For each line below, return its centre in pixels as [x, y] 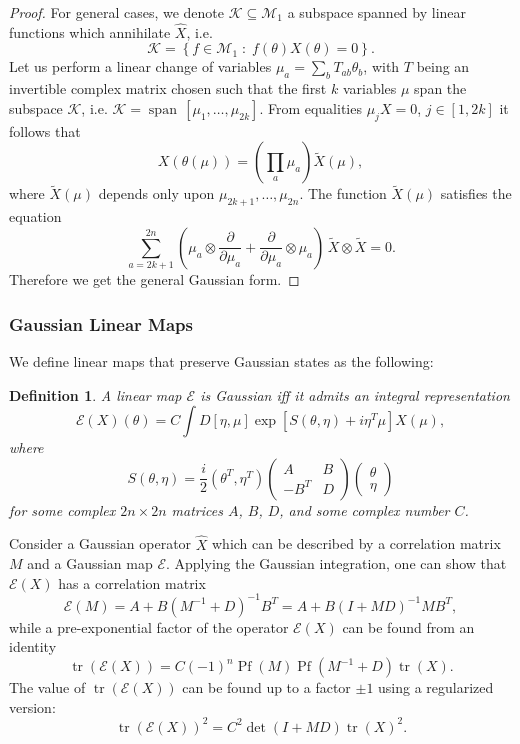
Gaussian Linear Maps [101, 323]
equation [35, 216]
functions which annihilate [90, 31]
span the [440, 88]
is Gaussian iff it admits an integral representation [355, 394]
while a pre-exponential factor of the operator [149, 626]
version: [32, 706]
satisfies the [476, 193]
